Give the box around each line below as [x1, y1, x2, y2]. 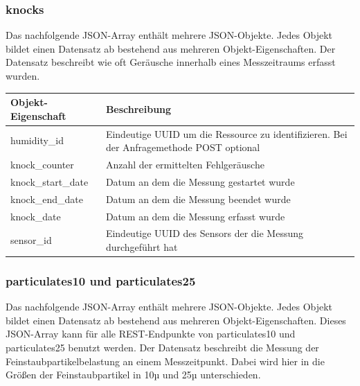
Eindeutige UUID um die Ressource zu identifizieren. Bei [105, 126, 348, 141]
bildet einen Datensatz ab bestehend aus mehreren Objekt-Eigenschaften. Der [6, 41, 336, 55]
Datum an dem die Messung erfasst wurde [105, 209, 285, 223]
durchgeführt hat [105, 239, 178, 254]
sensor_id [10, 233, 52, 247]
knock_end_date [10, 191, 84, 206]
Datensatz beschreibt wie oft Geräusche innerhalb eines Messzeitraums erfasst [6, 55, 336, 69]
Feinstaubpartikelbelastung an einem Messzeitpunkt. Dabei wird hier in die [6, 353, 325, 368]
